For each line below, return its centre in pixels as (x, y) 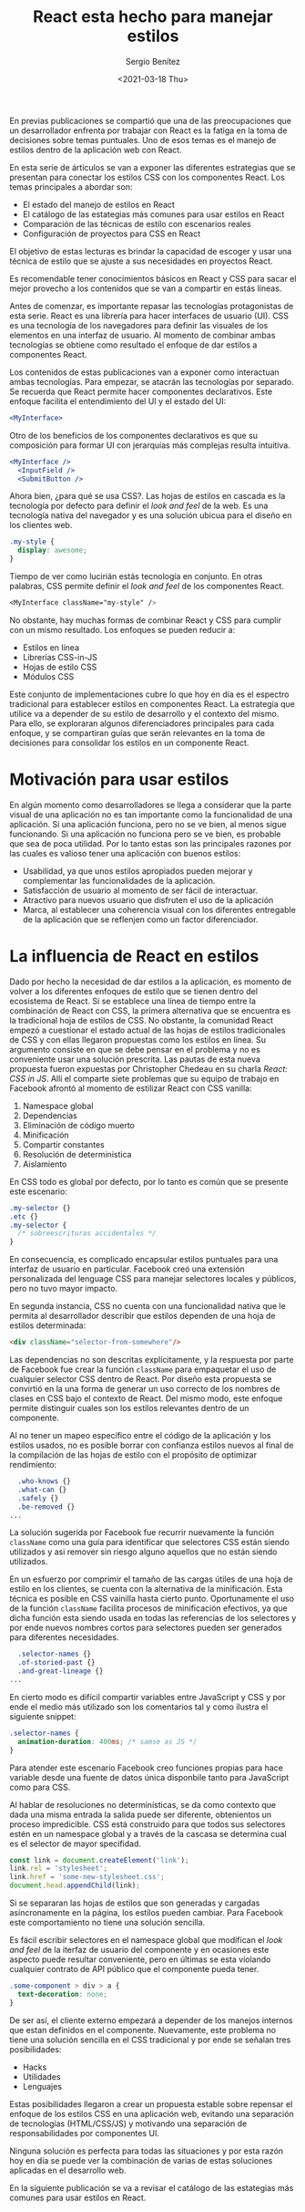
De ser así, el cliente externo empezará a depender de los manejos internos (151, 2020)
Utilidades (41, 2076)
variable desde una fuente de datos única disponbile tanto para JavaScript (149, 1777)
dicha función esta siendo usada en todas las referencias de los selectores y (153, 1618)
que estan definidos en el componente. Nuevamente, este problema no (142, 2030)
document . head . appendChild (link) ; (75, 1885)
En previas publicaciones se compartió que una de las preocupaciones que (150, 120)
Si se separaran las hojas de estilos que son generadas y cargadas (135, 1903)
